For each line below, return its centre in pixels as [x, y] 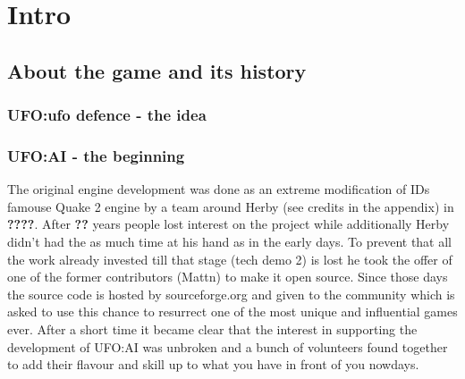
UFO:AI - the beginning [96, 155]
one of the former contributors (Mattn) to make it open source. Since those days [228, 277]
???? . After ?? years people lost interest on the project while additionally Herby [228, 224]
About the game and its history [157, 70]
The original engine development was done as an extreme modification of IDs [219, 189]
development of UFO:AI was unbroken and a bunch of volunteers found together [228, 346]
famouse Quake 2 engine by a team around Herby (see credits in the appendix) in [231, 206]
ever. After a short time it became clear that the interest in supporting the [212, 328]
